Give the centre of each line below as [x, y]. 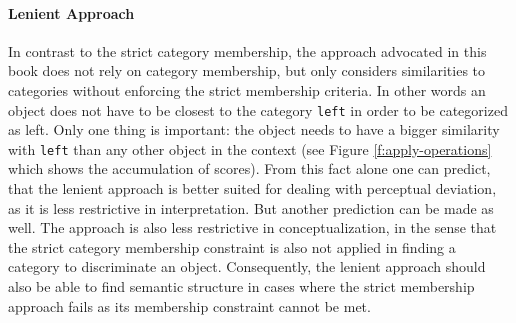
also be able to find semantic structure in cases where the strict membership [241, 286]
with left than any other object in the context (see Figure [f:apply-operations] [250, 148]
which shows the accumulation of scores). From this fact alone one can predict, [249, 168]
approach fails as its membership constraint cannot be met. [189, 305]
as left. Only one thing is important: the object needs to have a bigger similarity [254, 129]
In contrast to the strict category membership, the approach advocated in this [247, 50]
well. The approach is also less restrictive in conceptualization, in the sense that [252, 227]
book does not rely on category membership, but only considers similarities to [247, 70]
